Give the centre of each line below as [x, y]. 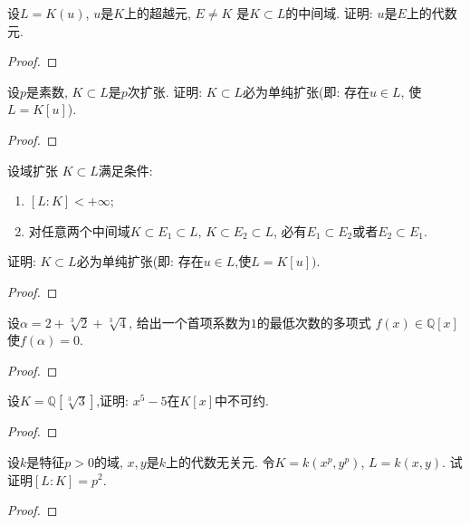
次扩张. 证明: [165, 91]
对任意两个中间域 [79, 230]
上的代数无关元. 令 [220, 461]
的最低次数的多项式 [314, 322]
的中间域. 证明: [329, 13]
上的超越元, [158, 13]
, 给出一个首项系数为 [190, 322]
